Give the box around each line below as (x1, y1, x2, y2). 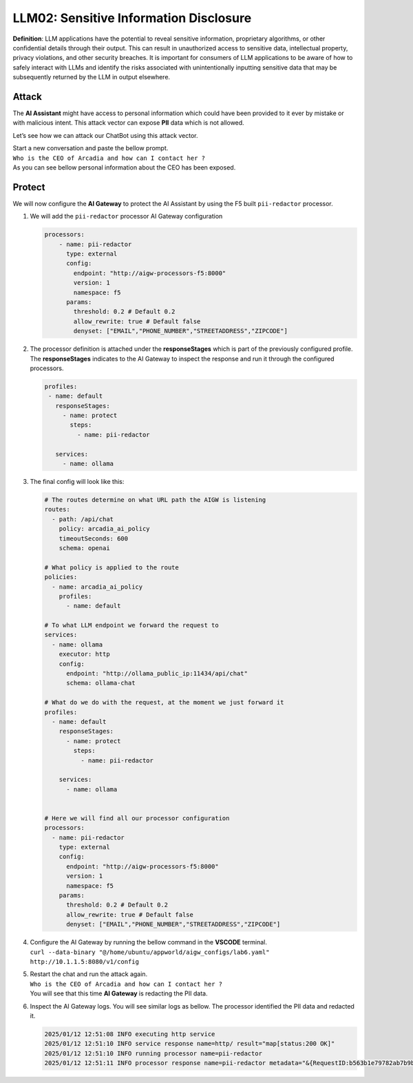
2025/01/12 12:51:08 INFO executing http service (44, 1030, 215, 1038)
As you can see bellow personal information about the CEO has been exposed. (12, 163, 236, 172)
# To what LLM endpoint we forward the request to (44, 621, 220, 629)
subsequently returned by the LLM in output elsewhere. (12, 73, 171, 81)
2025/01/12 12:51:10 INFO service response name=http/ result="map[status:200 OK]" (44, 1040, 335, 1048)
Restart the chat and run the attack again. (30, 970, 148, 978)
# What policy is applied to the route (44, 563, 179, 571)
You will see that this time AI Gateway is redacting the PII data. (30, 989, 208, 998)
